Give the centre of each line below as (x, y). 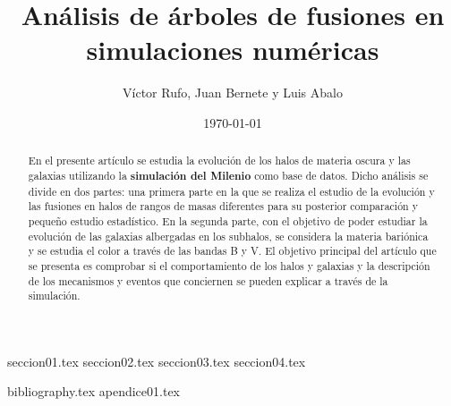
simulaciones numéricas (233, 50)
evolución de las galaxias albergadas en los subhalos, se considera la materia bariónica (228, 236)
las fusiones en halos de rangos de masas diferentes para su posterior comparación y (223, 206)
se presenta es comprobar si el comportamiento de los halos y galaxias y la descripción (229, 265)
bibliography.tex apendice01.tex (94, 391)
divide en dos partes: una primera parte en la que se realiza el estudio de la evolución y (231, 191)
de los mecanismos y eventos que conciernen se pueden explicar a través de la (208, 280)
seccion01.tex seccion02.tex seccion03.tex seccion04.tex (157, 361)
